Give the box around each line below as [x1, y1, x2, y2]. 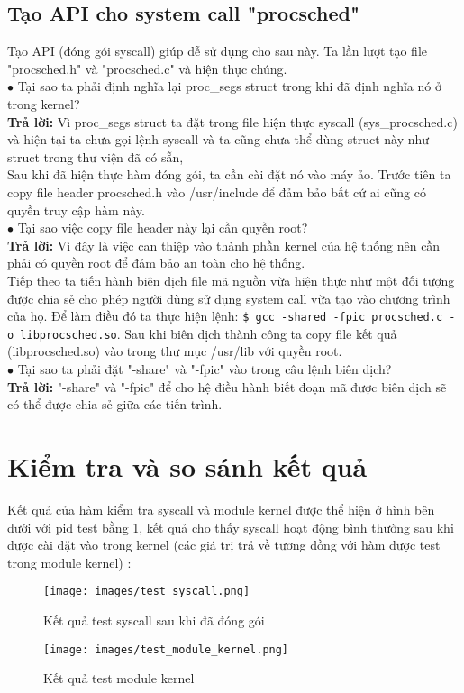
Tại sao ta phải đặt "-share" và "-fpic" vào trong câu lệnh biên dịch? [17, 360, 392, 378]
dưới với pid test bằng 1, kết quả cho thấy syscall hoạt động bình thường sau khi [7, 517, 454, 536]
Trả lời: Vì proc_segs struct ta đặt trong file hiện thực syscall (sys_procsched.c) [7, 112, 458, 131]
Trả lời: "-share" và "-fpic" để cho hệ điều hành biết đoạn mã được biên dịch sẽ [7, 377, 447, 396]
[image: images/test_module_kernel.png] [43, 643, 289, 656]
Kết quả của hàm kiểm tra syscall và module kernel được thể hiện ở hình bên [7, 499, 435, 518]
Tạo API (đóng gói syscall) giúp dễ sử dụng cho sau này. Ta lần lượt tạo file [7, 41, 428, 60]
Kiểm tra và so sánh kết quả [7, 447, 368, 484]
